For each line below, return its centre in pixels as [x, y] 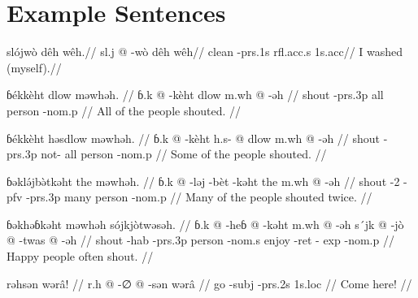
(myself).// [34, 67]
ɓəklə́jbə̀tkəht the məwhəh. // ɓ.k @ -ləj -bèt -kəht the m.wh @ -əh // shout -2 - [207, 181]
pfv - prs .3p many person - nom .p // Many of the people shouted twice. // [189, 197]
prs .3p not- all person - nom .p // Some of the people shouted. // [167, 154]
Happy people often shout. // [80, 256]
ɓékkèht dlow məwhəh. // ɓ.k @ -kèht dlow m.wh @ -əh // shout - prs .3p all [195, 95]
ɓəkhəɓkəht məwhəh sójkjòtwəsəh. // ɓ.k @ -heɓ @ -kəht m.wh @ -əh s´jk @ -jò [205, 224]
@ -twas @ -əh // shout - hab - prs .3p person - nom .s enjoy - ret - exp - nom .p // [200, 240]
